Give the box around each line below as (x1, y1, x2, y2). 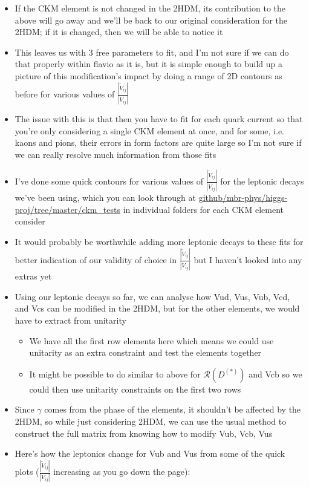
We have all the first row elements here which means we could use (29, 334, 274, 347)
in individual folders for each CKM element (123, 203, 284, 215)
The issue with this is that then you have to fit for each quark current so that (15, 113, 303, 125)
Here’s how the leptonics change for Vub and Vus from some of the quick (15, 447, 285, 460)
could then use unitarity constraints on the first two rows (29, 382, 241, 395)
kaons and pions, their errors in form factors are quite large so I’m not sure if (15, 136, 302, 149)
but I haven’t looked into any (194, 253, 302, 266)
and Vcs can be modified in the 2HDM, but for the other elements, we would (15, 302, 300, 315)
